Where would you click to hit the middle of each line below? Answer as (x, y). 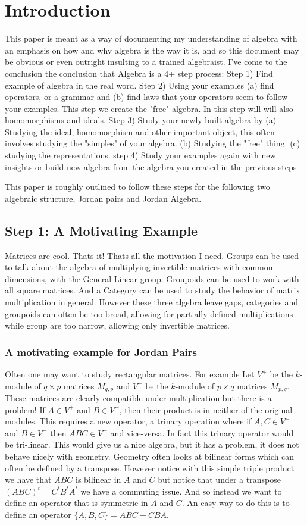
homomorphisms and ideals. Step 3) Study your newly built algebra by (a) (141, 120)
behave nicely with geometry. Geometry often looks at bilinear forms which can (150, 456)
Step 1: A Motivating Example (101, 230)
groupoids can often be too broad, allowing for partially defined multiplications (149, 313)
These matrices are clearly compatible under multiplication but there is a (138, 398)
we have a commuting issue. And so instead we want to (181, 491)
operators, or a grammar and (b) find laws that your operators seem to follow (146, 97)
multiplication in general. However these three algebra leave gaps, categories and (152, 302)
